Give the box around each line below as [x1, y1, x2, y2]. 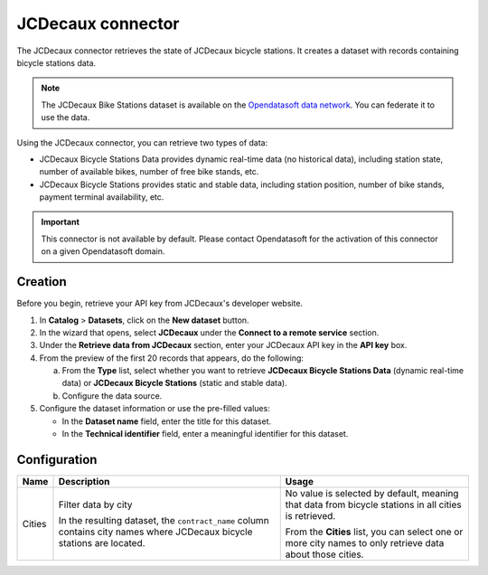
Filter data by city [58, 498, 133, 511]
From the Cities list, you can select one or [285, 525, 464, 538]
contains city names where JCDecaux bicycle [58, 525, 253, 538]
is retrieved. [285, 509, 336, 522]
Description [58, 475, 110, 487]
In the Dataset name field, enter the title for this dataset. [61, 416, 272, 427]
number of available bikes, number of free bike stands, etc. [39, 166, 259, 177]
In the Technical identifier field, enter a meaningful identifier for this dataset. [61, 429, 349, 439]
